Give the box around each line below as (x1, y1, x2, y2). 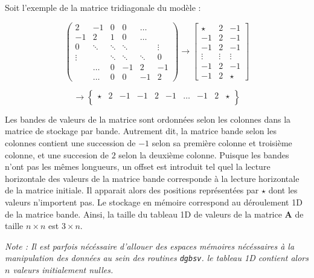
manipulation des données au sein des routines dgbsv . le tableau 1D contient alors (5, 251, 309, 264)
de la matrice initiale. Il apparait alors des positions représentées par (5, 184, 259, 196)
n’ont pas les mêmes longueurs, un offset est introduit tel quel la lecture (5, 160, 271, 173)
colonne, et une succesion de (5, 148, 109, 161)
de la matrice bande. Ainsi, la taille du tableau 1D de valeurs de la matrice (5, 207, 282, 220)
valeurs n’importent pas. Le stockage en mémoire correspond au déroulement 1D (5, 196, 303, 208)
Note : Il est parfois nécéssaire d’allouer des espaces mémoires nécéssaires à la (5, 239, 295, 252)
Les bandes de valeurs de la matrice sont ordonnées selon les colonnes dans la (5, 112, 291, 125)
